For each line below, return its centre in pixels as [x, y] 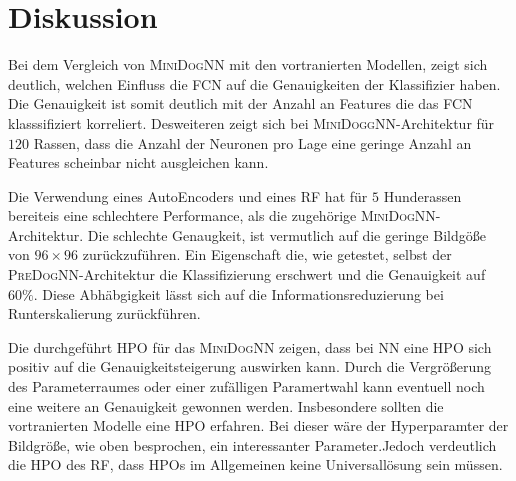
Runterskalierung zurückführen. [104, 313]
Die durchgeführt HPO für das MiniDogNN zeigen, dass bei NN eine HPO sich [250, 346]
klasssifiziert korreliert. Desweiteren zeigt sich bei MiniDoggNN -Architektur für [251, 122]
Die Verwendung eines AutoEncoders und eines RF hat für [188, 195]
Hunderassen [422, 195]
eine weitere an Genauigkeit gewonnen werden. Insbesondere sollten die [226, 405]
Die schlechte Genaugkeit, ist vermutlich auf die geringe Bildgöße [286, 234]
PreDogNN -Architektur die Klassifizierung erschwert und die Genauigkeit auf [247, 274]
